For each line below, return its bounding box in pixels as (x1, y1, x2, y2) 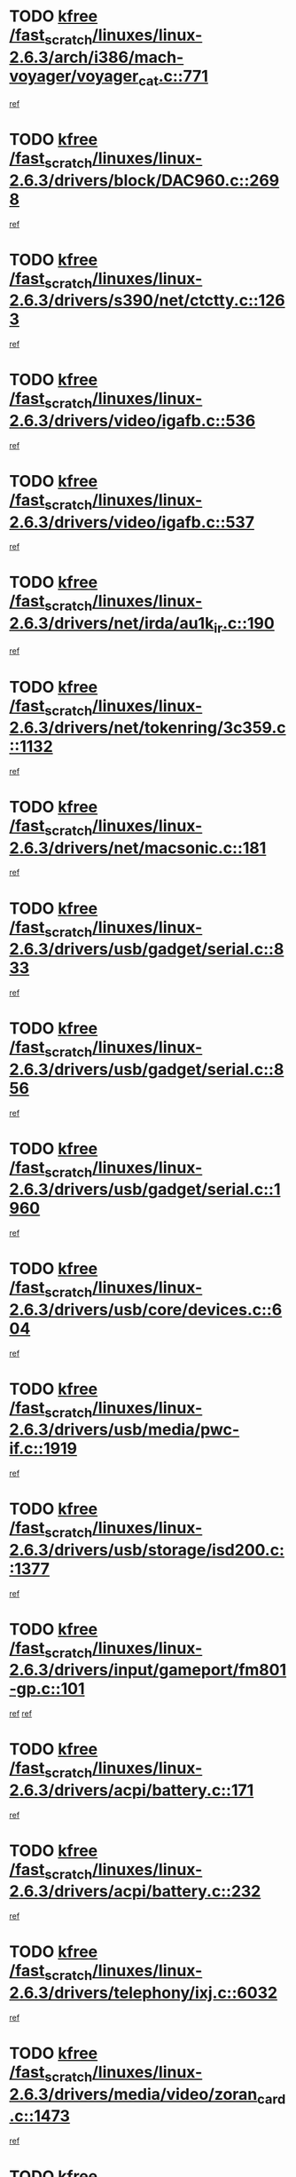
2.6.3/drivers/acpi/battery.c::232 (9, 1881, 261, 1902)
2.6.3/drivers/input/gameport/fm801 (9, 1660, 287, 1680)
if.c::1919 (9, 1438, 78, 1459)
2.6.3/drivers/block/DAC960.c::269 (9, 170, 280, 190)
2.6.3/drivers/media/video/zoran (9, 2084, 258, 2104)
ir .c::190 (214, 614, 275, 637)
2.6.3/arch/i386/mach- (9, 47, 184, 67)
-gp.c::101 (9, 1679, 85, 1699)
